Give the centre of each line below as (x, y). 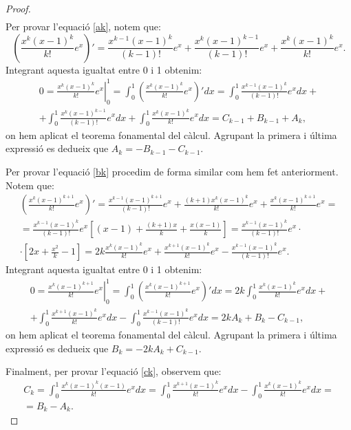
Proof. (18, 8)
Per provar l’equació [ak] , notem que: (83, 26)
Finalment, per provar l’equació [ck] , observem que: (114, 371)
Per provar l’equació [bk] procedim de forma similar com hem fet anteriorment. (172, 172)
